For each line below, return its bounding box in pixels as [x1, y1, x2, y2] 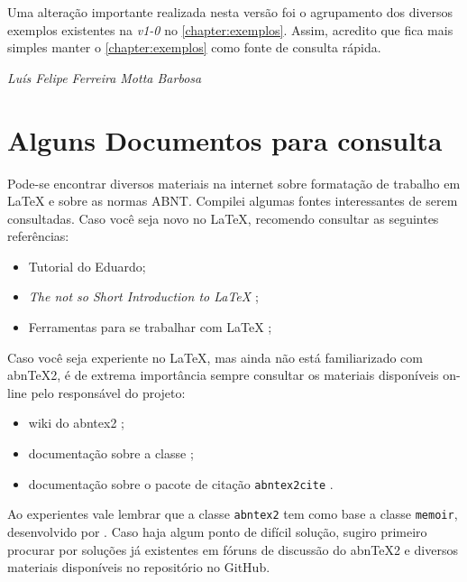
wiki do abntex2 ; [28, 413, 124, 432]
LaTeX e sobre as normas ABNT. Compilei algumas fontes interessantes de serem [7, 191, 458, 210]
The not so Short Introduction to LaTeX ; [28, 287, 259, 306]
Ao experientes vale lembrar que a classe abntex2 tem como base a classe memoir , [7, 504, 458, 523]
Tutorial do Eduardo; [28, 256, 146, 275]
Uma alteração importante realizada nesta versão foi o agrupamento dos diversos [7, 3, 453, 21]
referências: [7, 226, 69, 245]
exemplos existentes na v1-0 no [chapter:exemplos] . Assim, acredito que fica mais [7, 20, 453, 39]
